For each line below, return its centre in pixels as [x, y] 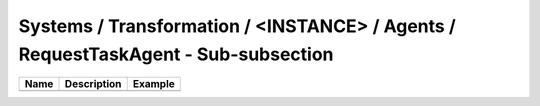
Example [153, 84]
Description [93, 84]
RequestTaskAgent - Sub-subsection [176, 54]
